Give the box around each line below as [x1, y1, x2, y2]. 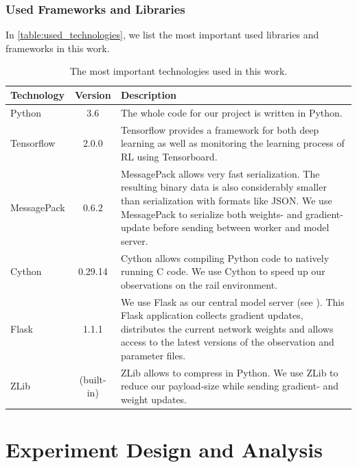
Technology [10, 88, 65, 101]
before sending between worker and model [152, 220, 330, 235]
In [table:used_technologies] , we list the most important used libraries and [5, 27, 319, 42]
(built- [79, 372, 106, 386]
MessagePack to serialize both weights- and [120, 206, 303, 221]
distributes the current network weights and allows [120, 321, 334, 335]
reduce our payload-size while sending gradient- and [120, 379, 339, 393]
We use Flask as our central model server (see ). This [120, 294, 345, 309]
